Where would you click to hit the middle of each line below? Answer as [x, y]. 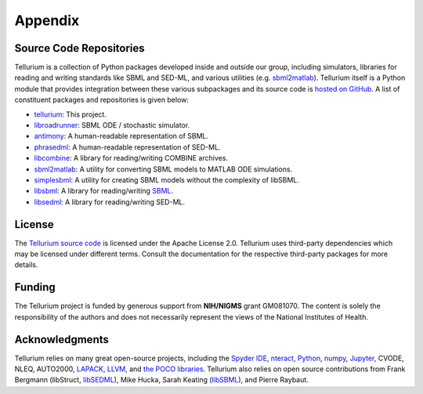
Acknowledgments [62, 340]
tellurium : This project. [70, 114]
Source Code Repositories [80, 48]
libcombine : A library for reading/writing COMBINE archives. [131, 158]
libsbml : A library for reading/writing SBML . [104, 191]
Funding [35, 287]
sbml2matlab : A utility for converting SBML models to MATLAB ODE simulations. [163, 169]
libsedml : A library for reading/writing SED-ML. [110, 202]
